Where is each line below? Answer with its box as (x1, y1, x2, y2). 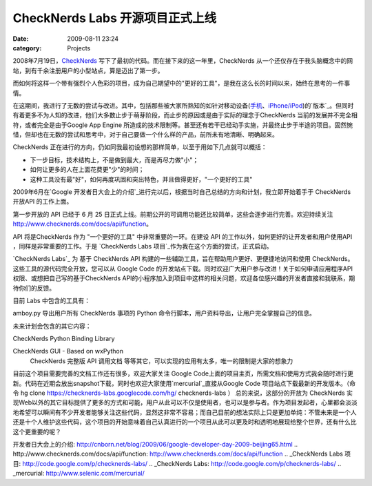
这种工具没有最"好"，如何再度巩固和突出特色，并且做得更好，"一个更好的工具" (30, 175, 253, 183)
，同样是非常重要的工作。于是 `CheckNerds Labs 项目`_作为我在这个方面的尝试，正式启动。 (12, 242, 273, 250)
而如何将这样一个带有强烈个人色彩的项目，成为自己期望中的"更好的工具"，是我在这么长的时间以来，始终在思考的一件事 (12, 79, 351, 88)
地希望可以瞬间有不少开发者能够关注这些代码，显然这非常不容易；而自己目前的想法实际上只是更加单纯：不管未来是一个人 (12, 408, 357, 416)
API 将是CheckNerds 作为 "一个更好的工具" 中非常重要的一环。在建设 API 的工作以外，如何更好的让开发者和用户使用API (12, 232, 353, 241)
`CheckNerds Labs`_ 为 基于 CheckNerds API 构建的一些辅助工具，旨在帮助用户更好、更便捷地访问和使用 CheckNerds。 (12, 255, 354, 263)
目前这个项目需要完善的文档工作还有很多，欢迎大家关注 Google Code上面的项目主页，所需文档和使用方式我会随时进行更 (12, 369, 354, 378)
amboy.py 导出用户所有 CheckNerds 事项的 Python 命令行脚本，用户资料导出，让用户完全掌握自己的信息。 (12, 309, 316, 318)
